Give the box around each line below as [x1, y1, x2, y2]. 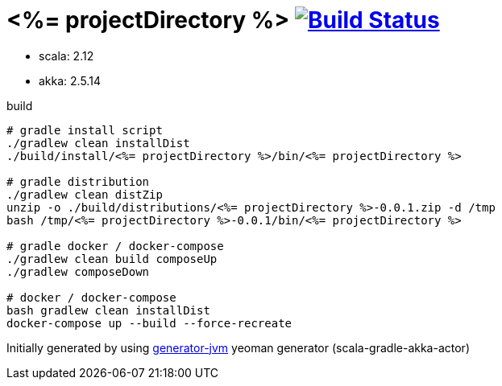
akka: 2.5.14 [39, 73, 101, 88]
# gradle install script [6, 123, 163, 137]
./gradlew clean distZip [6, 187, 163, 201]
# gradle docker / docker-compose [6, 239, 224, 253]
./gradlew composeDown [6, 265, 150, 278]
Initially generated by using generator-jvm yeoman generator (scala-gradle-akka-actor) [6, 340, 470, 355]
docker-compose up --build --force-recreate [6, 316, 292, 330]
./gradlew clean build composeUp [6, 252, 218, 265]
